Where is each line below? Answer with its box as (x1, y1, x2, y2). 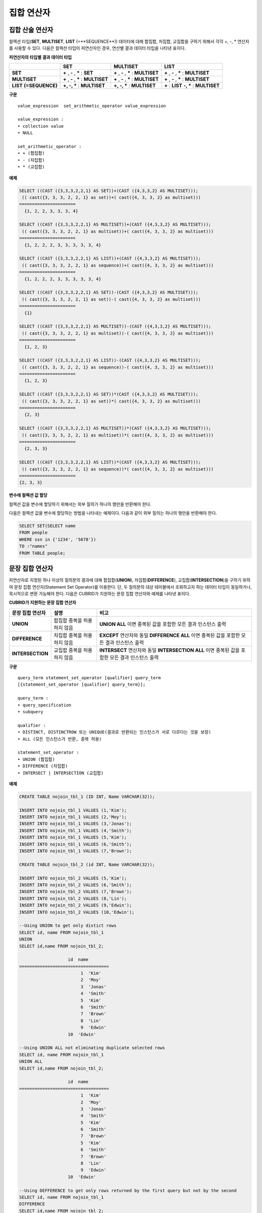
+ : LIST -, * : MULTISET (164, 82, 220, 89)
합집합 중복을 (53, 617, 82, 623)
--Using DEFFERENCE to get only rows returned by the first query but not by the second (19, 1188, 237, 1193)
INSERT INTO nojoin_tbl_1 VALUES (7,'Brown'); (19, 848, 132, 854)
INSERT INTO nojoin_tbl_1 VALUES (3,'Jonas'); (19, 821, 132, 827)
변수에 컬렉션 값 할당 (9, 492, 48, 498)
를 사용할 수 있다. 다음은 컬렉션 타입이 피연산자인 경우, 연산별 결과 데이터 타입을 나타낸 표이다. (9, 45, 186, 51)
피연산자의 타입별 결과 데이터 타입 (9, 54, 72, 60)
